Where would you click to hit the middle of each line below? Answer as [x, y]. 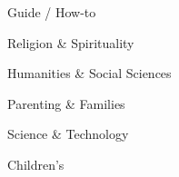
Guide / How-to [52, 12]
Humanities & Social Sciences [89, 73]
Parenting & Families [66, 103]
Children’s [36, 164]
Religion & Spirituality [71, 42]
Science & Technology [68, 134]
